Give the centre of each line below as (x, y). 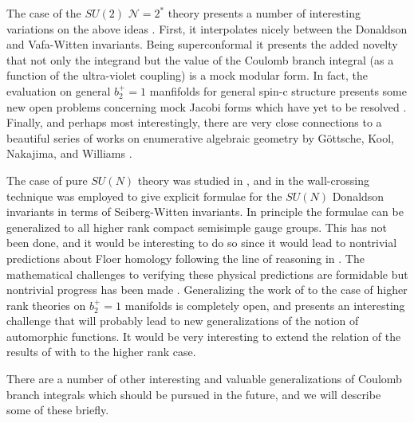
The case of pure (47, 180)
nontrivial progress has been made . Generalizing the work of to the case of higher (207, 290)
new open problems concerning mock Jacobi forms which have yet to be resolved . (207, 106)
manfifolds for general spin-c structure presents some (278, 90)
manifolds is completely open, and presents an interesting (265, 305)
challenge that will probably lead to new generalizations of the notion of (183, 321)
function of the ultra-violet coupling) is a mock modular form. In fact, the (187, 75)
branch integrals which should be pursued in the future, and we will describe (194, 394)
